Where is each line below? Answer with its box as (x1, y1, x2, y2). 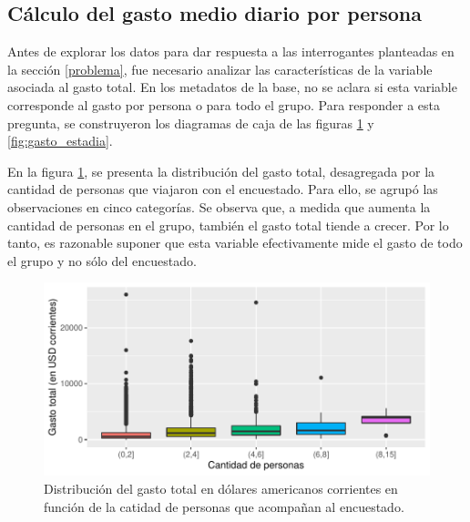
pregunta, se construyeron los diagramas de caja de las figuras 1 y (7, 113, 374, 132)
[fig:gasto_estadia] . (7, 131, 113, 150)
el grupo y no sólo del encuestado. (7, 251, 197, 270)
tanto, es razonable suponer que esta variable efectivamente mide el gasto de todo (7, 233, 463, 252)
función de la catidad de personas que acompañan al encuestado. (44, 496, 404, 516)
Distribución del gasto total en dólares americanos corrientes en (44, 478, 398, 497)
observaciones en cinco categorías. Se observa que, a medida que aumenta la (7, 197, 431, 216)
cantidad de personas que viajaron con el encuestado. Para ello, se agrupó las (7, 179, 438, 199)
